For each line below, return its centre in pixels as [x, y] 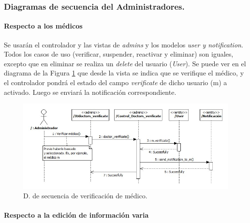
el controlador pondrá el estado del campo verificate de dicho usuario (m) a [116, 82]
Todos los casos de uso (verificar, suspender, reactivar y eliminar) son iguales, [119, 54]
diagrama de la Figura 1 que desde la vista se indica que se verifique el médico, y [124, 73]
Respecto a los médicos [43, 26]
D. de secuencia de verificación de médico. [85, 196]
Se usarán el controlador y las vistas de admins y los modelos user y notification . [124, 44]
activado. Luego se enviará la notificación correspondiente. [90, 92]
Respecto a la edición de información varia [76, 215]
